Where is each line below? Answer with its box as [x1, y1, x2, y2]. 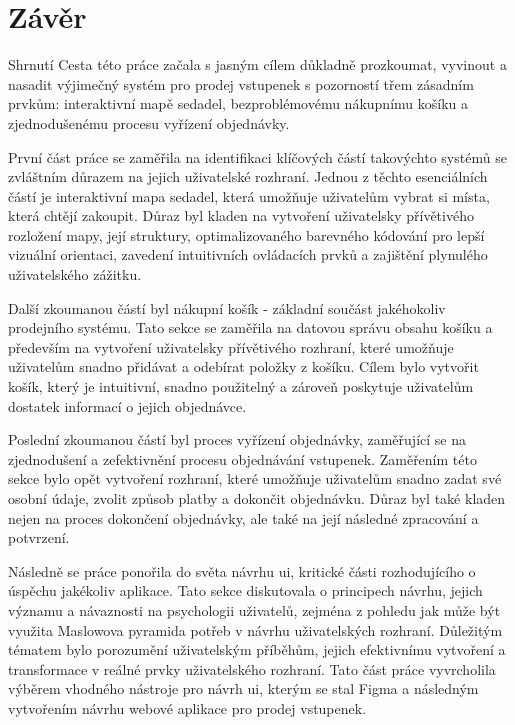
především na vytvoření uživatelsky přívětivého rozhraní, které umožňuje [8, 336, 454, 357]
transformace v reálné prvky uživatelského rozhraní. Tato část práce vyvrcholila [8, 658, 496, 679]
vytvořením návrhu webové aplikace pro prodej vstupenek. [8, 697, 367, 718]
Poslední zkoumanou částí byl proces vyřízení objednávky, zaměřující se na [8, 429, 466, 450]
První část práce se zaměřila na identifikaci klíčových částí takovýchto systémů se [8, 146, 507, 167]
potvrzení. [8, 527, 70, 548]
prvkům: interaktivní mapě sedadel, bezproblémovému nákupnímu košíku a [8, 93, 468, 114]
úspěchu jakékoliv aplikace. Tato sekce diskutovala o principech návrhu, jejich [8, 580, 483, 601]
